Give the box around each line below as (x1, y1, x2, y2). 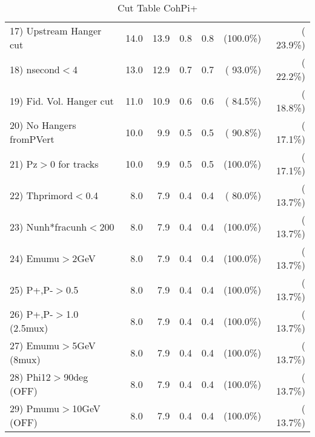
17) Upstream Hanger (10, 24, 102, 38)
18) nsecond (10, 62, 60, 76)
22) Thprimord (10, 188, 73, 202)
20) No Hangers (10, 118, 76, 132)
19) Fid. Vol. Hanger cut (10, 93, 114, 108)
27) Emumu (10, 338, 60, 352)
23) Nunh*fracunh (10, 219, 87, 234)
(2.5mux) (10, 321, 48, 335)
